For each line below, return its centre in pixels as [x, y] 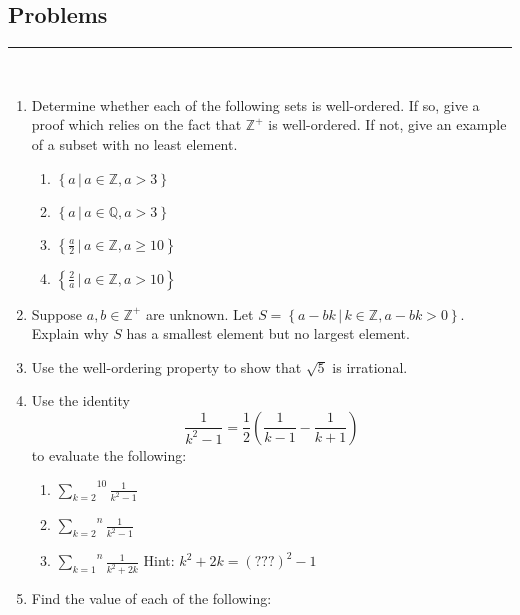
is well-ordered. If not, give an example [387, 124]
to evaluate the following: [109, 454]
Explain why [70, 333]
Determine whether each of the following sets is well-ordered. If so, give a [255, 104]
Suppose [57, 313]
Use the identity [80, 400]
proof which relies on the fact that [136, 124]
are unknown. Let [199, 313]
